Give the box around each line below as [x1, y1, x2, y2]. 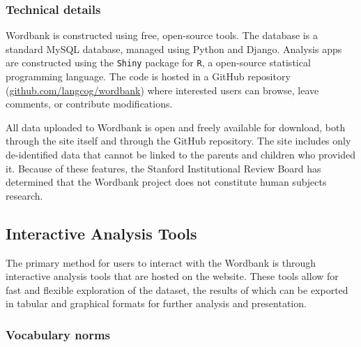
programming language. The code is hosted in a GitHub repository [6, 69, 291, 84]
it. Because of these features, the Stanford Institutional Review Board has [6, 161, 321, 175]
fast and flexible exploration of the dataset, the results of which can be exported [6, 282, 348, 297]
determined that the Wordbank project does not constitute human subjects [6, 175, 327, 189]
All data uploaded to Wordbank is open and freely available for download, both [6, 119, 346, 134]
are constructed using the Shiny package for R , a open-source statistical [6, 55, 311, 70]
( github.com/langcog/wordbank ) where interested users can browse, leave [6, 82, 319, 97]
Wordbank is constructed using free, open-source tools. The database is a [6, 28, 318, 43]
